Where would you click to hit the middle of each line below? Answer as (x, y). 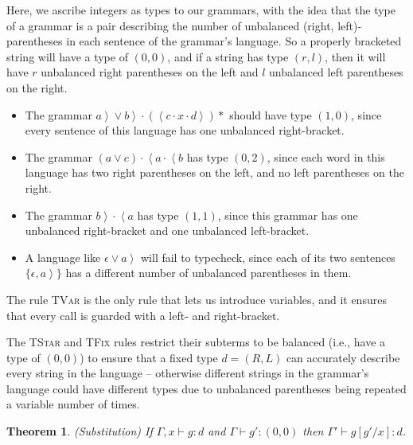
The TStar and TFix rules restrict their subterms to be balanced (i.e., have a (196, 342)
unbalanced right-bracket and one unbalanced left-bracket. (167, 230)
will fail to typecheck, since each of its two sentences (268, 257)
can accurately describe (343, 357)
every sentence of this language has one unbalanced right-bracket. (185, 130)
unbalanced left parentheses (336, 72)
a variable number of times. (73, 404)
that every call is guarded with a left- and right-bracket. (143, 315)
